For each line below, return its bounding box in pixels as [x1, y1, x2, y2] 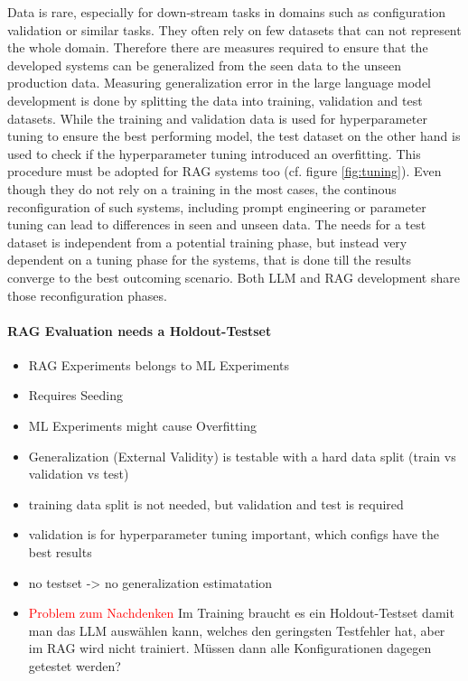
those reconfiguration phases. [7, 285, 167, 304]
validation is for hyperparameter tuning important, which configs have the [28, 525, 440, 544]
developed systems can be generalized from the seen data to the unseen [7, 55, 401, 74]
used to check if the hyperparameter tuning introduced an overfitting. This [7, 144, 421, 163]
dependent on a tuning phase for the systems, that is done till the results [7, 250, 412, 269]
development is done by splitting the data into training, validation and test [7, 90, 423, 109]
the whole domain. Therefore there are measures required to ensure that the [7, 38, 428, 57]
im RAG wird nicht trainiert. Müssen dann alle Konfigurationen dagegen [28, 639, 432, 658]
